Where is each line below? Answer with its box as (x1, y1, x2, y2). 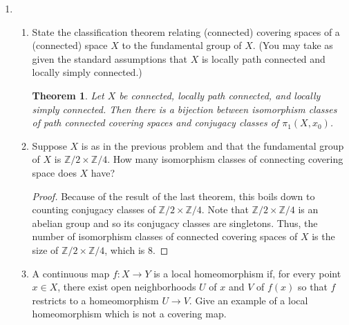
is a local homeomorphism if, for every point (153, 266, 341, 280)
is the (312, 229, 335, 244)
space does (32, 165, 77, 179)
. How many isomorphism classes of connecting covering (107, 152, 343, 166)
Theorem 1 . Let (32, 88, 104, 102)
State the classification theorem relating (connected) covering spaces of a (32, 24, 340, 39)
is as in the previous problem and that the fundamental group (81, 138, 344, 152)
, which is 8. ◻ (104, 242, 169, 257)
